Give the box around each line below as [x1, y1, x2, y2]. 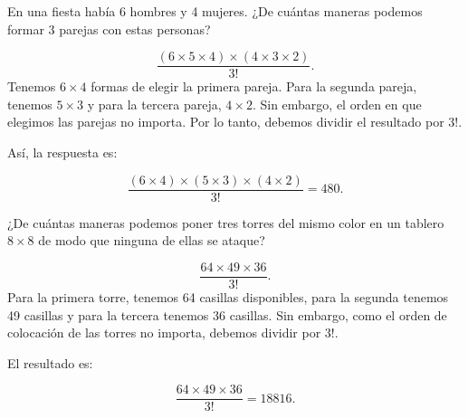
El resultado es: [7, 353, 93, 372]
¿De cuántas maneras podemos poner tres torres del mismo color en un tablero [7, 213, 444, 232]
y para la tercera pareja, [87, 94, 222, 113]
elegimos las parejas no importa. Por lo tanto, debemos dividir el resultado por [7, 112, 444, 131]
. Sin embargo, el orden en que [252, 94, 422, 113]
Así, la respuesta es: [7, 143, 118, 162]
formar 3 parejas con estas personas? [7, 19, 211, 38]
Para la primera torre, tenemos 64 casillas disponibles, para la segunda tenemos [7, 287, 449, 306]
